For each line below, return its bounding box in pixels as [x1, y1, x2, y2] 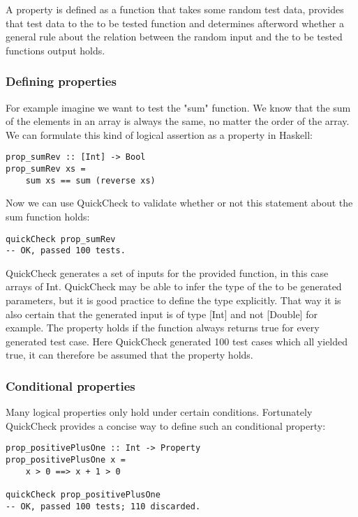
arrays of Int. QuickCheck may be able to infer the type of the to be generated [6, 279, 342, 294]
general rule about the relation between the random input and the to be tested [6, 29, 343, 44]
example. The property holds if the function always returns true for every [6, 320, 320, 335]
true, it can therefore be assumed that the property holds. [6, 347, 253, 362]
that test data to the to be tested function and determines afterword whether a [6, 15, 344, 30]
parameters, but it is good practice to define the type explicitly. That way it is [6, 293, 341, 308]
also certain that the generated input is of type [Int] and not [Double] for [6, 306, 318, 321]
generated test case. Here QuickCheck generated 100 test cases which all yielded [6, 334, 348, 348]
